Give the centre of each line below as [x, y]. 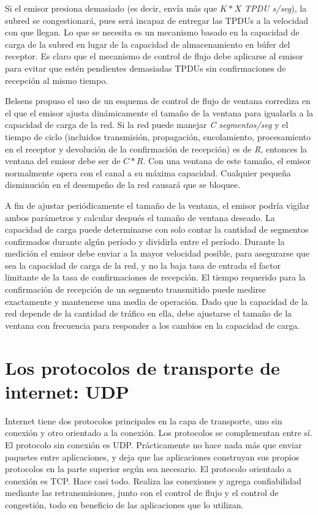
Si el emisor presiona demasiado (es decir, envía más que [111, 8]
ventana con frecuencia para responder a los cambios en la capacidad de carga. [153, 325]
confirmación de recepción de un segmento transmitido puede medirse [135, 289]
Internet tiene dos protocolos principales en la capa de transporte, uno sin [144, 420]
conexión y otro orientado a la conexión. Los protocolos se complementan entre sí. [159, 433]
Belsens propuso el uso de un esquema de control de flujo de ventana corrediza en [158, 101]
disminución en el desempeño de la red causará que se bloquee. [123, 185]
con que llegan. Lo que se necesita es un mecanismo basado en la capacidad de [152, 32]
